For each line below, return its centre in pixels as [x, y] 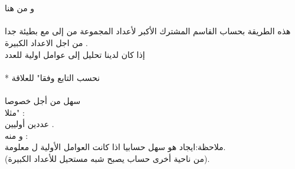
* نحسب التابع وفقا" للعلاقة [53, 77]
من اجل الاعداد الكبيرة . [46, 42]
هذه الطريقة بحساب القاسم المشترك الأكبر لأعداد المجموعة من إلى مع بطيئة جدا [148, 31]
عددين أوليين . [29, 124]
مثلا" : [15, 112]
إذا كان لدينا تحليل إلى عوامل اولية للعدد [75, 54]
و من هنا [20, 8]
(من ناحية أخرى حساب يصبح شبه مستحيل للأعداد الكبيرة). [107, 158]
